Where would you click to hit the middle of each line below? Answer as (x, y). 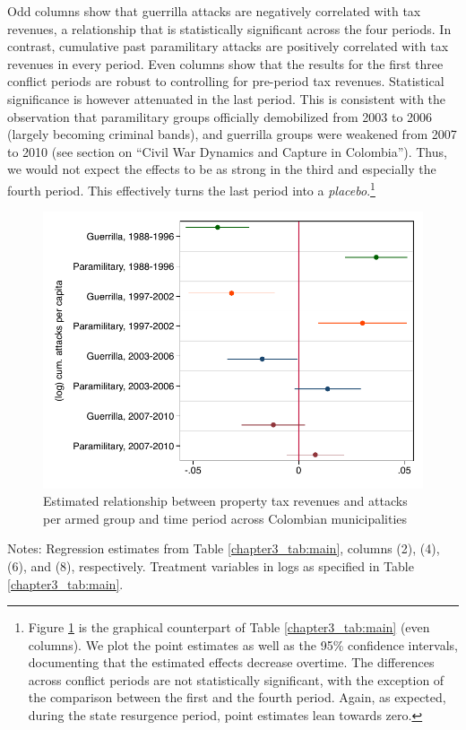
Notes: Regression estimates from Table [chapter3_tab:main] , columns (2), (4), (224, 548)
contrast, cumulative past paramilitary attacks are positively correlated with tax (228, 46)
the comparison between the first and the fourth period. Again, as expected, (237, 697)
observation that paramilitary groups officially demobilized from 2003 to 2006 (220, 116)
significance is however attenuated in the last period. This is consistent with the (227, 98)
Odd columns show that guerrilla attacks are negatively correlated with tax (214, 11)
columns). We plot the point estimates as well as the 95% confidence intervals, (243, 644)
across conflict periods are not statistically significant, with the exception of (236, 679)
